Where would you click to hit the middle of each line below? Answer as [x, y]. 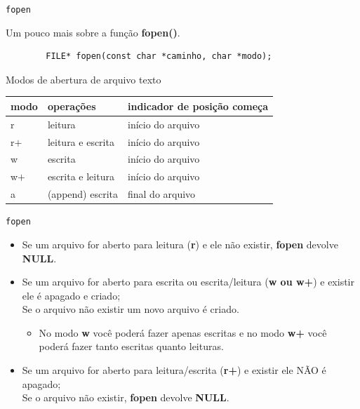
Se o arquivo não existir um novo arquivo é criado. [131, 309]
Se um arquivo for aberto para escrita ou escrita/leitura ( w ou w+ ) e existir [188, 282]
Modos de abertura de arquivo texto [84, 79]
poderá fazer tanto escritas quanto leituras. [131, 346]
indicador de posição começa [198, 106]
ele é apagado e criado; [71, 295]
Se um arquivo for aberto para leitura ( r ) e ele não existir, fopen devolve [180, 244]
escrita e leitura [81, 176]
